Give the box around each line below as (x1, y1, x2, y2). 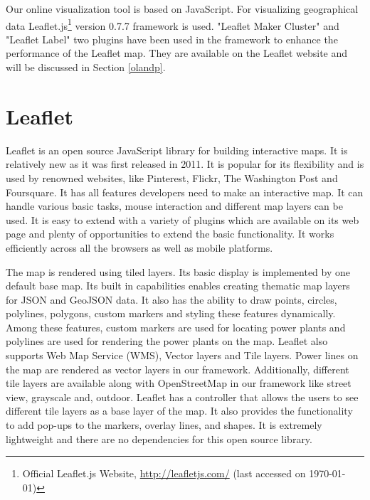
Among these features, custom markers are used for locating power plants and (6, 319, 346, 334)
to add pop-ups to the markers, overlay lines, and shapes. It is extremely (6, 417, 322, 432)
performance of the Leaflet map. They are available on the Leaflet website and (6, 46, 348, 60)
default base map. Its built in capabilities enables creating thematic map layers (6, 278, 350, 293)
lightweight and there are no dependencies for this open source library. (6, 431, 312, 446)
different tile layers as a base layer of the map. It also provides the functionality (6, 403, 353, 418)
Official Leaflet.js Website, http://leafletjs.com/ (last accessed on (22, 466, 306, 481)
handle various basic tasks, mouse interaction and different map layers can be (6, 198, 343, 213)
